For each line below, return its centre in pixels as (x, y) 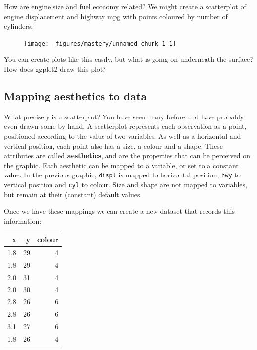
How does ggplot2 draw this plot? (55, 69)
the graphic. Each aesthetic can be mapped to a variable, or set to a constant (121, 165)
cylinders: (19, 26)
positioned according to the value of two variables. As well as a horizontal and (123, 136)
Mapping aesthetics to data (76, 96)
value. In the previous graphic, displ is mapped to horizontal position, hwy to (122, 175)
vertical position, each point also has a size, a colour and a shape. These (113, 146)
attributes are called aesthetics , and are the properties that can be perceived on (127, 155)
